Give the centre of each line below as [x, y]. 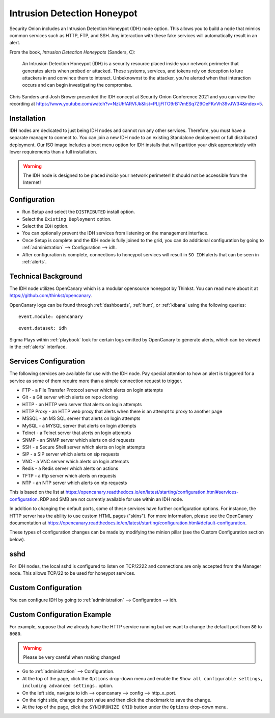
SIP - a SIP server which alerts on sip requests [71, 454]
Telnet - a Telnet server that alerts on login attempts [77, 433]
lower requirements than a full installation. [53, 152]
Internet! [32, 182]
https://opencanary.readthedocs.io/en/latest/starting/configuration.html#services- [152, 492]
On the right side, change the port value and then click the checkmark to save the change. [117, 700]
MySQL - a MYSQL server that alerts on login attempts [79, 426]
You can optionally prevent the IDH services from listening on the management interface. [115, 233]
